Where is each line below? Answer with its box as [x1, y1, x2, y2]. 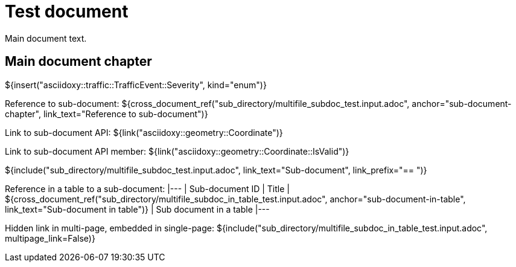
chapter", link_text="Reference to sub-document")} [5, 108, 208, 119]
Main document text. [5, 33, 87, 43]
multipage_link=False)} [5, 233, 95, 243]
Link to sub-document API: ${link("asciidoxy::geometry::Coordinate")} [5, 127, 283, 138]
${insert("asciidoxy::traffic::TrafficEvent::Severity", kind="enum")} [5, 79, 267, 90]
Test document [5, 1, 129, 22]
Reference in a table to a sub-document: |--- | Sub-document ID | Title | [5, 183, 290, 194]
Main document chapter [5, 54, 152, 69]
